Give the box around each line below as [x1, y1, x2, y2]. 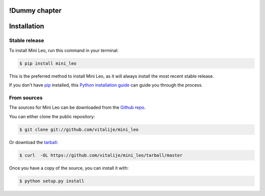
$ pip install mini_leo [19, 60, 77, 66]
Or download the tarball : [9, 139, 58, 145]
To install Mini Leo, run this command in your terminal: [9, 47, 119, 53]
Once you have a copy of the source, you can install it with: [9, 165, 129, 171]
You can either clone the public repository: [9, 113, 95, 120]
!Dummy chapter [9, 6, 62, 15]
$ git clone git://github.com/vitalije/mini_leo [19, 126, 139, 132]
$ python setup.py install [19, 178, 84, 184]
